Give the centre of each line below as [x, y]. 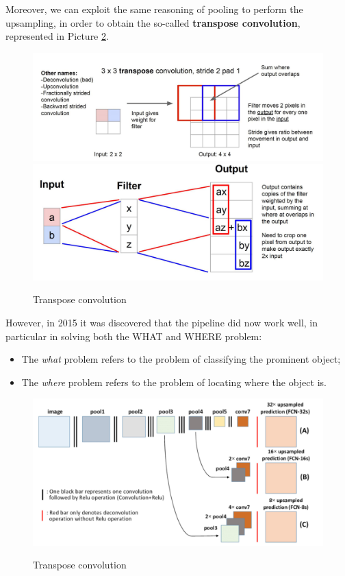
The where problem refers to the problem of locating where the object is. [174, 382]
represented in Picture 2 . [57, 36]
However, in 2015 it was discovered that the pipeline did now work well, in [162, 323]
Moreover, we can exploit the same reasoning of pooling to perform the [154, 9]
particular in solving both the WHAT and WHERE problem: [134, 336]
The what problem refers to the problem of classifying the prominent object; [181, 359]
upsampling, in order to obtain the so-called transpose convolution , [153, 22]
